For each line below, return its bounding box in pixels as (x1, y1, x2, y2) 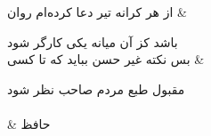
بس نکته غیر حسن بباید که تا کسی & (7, 50, 205, 68)
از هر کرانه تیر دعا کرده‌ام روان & (7, 3, 187, 20)
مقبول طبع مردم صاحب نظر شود (7, 79, 185, 98)
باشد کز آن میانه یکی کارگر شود (7, 32, 178, 51)
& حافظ (7, 114, 51, 132)
